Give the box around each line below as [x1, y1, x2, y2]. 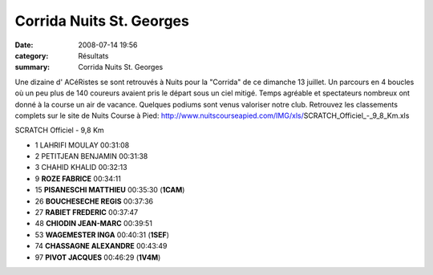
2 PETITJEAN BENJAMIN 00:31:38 [34, 152, 148, 161]
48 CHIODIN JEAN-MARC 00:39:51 [34, 219, 152, 228]
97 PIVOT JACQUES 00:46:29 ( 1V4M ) [34, 253, 161, 262]
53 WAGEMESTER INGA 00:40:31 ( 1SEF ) [34, 229, 170, 240]
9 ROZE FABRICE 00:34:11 [34, 173, 122, 184]
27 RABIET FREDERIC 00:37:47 [34, 208, 139, 217]
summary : [14, 63, 51, 72]
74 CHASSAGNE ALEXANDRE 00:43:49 [34, 241, 168, 251]
